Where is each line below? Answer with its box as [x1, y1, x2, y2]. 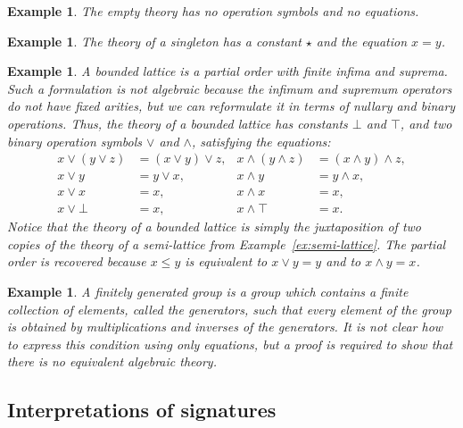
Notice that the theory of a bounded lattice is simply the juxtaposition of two [7, 217, 422, 236]
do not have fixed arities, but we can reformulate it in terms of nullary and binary [7, 97, 456, 115]
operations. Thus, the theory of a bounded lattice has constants [7, 113, 348, 132]
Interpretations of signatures [7, 396, 277, 424]
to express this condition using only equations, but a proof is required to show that [7, 334, 453, 353]
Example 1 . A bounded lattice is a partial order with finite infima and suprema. [7, 62, 448, 80]
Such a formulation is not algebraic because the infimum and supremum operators [7, 79, 452, 97]
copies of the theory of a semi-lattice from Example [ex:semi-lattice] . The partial [7, 234, 446, 253]
